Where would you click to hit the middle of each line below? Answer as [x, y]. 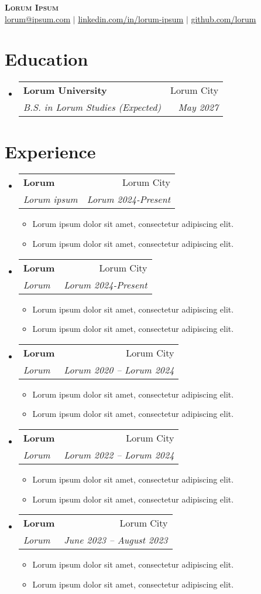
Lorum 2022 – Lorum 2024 [119, 455]
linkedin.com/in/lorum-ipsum [131, 18]
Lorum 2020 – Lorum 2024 [119, 369]
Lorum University [65, 90]
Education [47, 59]
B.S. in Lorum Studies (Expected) [92, 107]
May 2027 [198, 107]
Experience [50, 151]
